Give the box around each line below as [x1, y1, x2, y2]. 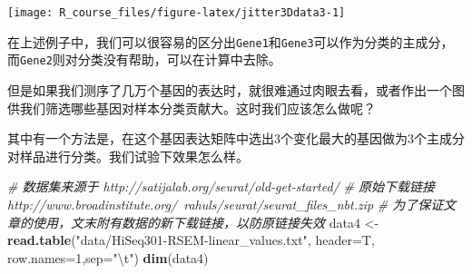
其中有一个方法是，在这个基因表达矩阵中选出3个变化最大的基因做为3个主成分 [7, 129, 465, 148]
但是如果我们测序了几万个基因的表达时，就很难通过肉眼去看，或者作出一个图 [7, 80, 465, 99]
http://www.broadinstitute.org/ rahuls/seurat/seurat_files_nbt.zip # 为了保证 [7, 194, 444, 213]
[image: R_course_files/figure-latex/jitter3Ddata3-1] [7, 6, 346, 19]
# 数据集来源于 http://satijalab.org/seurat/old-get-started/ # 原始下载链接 [7, 177, 435, 196]
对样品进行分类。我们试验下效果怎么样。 [7, 146, 249, 165]
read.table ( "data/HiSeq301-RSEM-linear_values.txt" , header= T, [7, 230, 375, 250]
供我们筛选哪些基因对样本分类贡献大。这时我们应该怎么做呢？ [7, 98, 376, 117]
